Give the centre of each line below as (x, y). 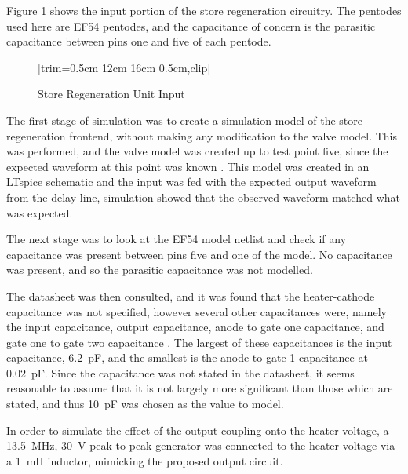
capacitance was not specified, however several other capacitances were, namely (197, 311)
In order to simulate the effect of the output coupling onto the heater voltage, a (198, 430)
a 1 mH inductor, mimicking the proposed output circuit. (145, 460)
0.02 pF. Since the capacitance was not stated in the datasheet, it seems (180, 372)
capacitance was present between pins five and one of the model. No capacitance (199, 254)
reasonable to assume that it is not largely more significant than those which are (200, 388)
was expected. (40, 212)
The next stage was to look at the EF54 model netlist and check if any (177, 239)
